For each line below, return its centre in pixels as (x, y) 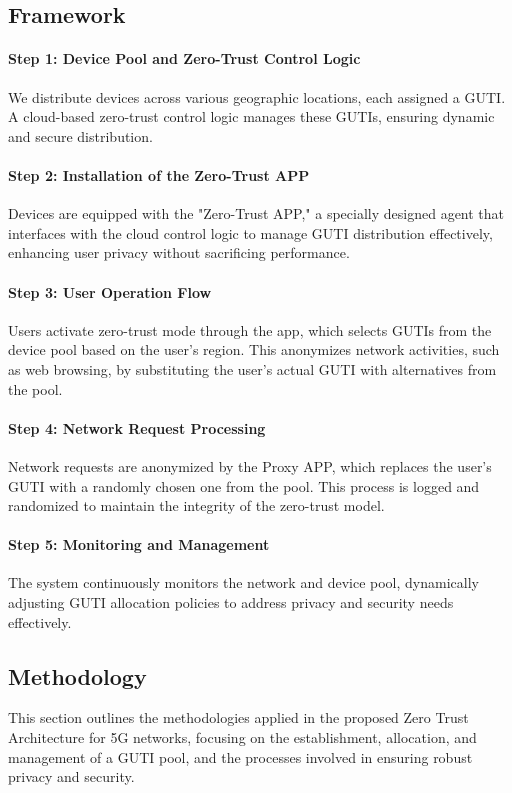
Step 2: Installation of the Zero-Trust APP (159, 174)
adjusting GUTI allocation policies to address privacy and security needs (231, 602)
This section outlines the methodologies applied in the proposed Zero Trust (238, 717)
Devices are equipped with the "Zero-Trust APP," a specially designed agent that (256, 213)
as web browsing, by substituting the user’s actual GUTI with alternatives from (252, 368)
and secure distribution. (80, 135)
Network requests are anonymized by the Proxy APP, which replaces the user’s (250, 465)
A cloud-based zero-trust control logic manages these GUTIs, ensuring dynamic (251, 116)
